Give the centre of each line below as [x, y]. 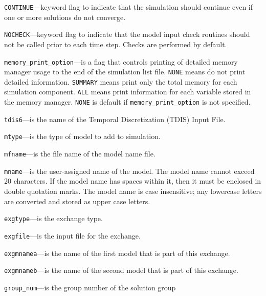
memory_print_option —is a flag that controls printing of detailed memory [121, 61]
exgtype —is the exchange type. [53, 218]
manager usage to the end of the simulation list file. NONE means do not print [125, 72]
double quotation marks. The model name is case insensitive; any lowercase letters [133, 191]
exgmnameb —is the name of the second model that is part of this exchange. [121, 270]
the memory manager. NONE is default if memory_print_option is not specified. [127, 102]
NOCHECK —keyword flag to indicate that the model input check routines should [127, 34]
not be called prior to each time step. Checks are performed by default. [116, 44]
